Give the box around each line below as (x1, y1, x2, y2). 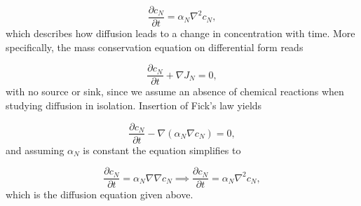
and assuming (6, 142, 64, 157)
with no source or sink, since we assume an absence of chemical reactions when (6, 84, 344, 99)
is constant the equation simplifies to (83, 142, 241, 157)
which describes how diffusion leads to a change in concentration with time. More (6, 26, 355, 41)
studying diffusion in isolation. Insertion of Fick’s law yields (6, 97, 262, 112)
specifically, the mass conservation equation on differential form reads (6, 39, 304, 54)
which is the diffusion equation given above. (6, 187, 193, 202)
